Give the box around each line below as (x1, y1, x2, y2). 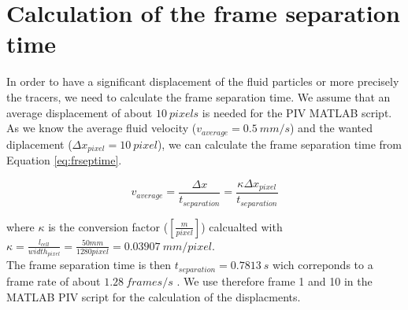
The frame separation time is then (6, 256, 172, 273)
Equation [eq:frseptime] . (6, 152, 122, 168)
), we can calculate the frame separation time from (157, 135, 402, 152)
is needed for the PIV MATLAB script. (202, 104, 392, 120)
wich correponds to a (272, 256, 373, 273)
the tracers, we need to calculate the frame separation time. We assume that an (6, 88, 391, 105)
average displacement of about (6, 104, 153, 120)
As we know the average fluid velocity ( (6, 120, 197, 136)
